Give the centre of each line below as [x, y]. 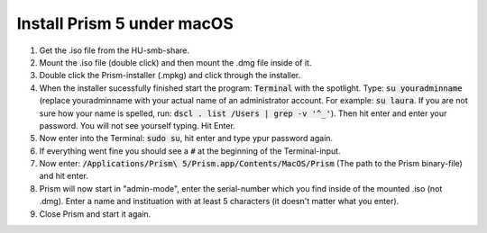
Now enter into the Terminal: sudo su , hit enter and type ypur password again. [186, 139]
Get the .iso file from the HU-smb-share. [114, 50]
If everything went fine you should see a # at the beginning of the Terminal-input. [190, 151]
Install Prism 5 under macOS [125, 23]
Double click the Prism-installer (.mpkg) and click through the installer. [170, 76]
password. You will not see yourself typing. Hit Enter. [138, 125]
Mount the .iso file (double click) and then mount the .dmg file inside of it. [175, 62]
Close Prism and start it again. [95, 214]
